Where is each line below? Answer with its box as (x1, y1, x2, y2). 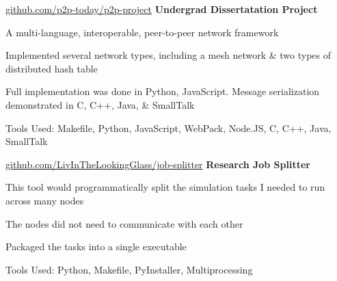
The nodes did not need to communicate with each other (5, 216, 243, 230)
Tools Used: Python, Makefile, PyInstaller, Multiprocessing (5, 262, 253, 276)
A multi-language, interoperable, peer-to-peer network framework (5, 25, 279, 39)
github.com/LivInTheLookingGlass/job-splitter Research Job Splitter (5, 157, 310, 171)
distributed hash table (5, 61, 98, 75)
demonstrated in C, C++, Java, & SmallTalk (5, 97, 195, 111)
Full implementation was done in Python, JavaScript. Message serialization (5, 84, 320, 98)
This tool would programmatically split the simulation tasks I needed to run (5, 180, 325, 194)
